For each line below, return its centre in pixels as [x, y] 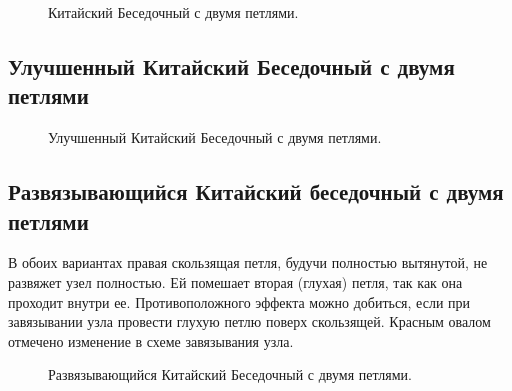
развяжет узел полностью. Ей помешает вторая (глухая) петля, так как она [235, 281]
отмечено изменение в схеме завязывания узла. [151, 340]
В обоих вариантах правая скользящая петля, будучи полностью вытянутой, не [248, 262]
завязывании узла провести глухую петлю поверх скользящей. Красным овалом [249, 321]
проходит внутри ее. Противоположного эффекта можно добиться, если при [239, 301]
